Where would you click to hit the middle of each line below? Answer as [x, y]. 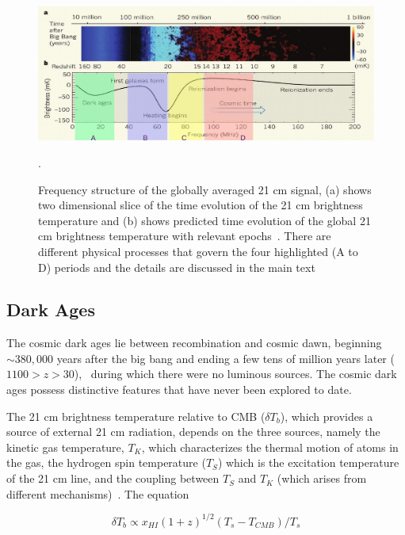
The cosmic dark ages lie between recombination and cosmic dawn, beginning [194, 343]
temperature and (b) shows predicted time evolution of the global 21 [204, 220]
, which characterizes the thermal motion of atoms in [270, 447]
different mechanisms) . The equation [98, 493]
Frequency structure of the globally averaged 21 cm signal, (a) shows [205, 189]
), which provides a [327, 416]
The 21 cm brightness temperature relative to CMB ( [136, 416]
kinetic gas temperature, [65, 447]
